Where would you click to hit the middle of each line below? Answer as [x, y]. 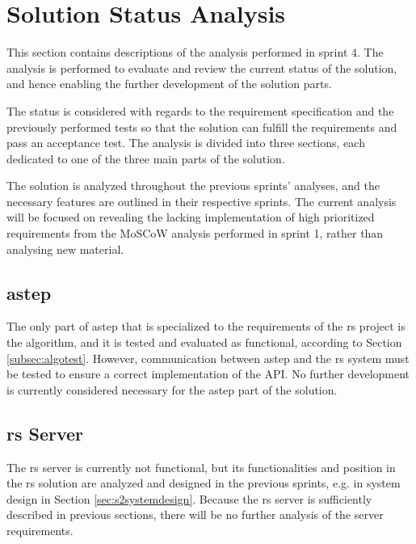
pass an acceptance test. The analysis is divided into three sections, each [186, 143]
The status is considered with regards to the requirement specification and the [200, 110]
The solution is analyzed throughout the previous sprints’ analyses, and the [193, 186]
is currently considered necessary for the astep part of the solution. [172, 389]
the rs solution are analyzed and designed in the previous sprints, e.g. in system [204, 483]
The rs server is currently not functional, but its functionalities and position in [201, 467]
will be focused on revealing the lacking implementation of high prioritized [191, 217]
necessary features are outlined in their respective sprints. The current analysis [202, 201]
